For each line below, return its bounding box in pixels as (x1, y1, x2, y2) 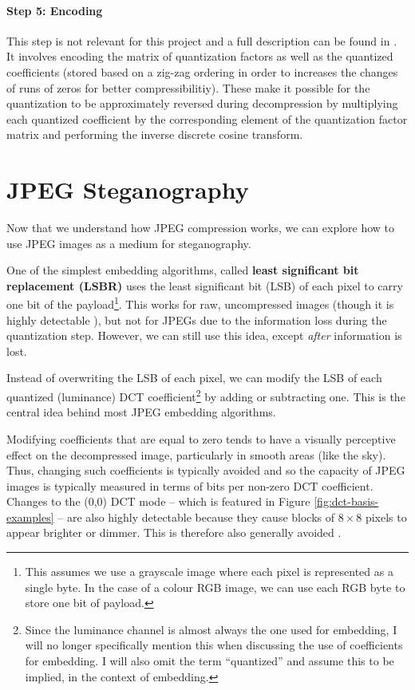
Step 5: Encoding (6, 2, 103, 18)
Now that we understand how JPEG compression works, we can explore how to (6, 219, 395, 236)
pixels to (365, 508, 407, 525)
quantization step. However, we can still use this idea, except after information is (6, 327, 402, 344)
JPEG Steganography (6, 173, 249, 206)
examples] (6, 508, 54, 525)
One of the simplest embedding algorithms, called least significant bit (6, 262, 359, 278)
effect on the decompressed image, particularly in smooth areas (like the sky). (6, 446, 386, 463)
